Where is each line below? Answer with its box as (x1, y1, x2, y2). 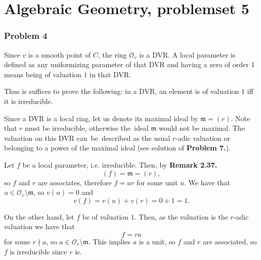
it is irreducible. (4, 95, 53, 106)
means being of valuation (4, 69, 81, 79)
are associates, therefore (37, 177, 112, 187)
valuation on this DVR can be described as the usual (4, 132, 170, 143)
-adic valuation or (176, 132, 230, 143)
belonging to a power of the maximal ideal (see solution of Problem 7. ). (4, 142, 231, 153)
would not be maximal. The (158, 123, 245, 133)
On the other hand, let (4, 211, 74, 222)
